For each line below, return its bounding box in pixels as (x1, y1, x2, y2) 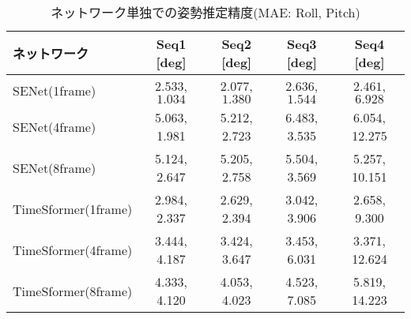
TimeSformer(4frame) (13, 240, 133, 259)
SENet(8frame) (13, 158, 96, 177)
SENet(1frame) (13, 81, 96, 99)
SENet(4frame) (13, 117, 96, 136)
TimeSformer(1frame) (13, 199, 133, 218)
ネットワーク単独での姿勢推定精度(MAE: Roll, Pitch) (51, 3, 360, 21)
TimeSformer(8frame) (13, 281, 133, 300)
